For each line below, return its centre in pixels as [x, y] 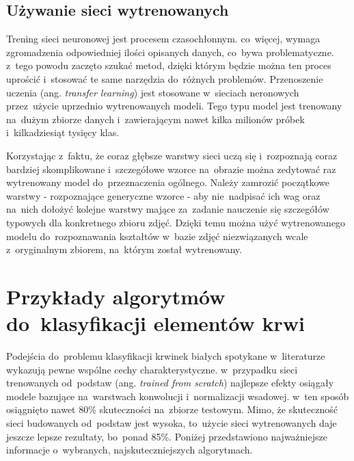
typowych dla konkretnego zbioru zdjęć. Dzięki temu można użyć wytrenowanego [176, 222]
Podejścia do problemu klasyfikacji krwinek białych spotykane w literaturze [166, 356]
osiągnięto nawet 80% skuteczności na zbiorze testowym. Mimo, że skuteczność [172, 409]
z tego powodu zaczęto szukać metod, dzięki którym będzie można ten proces [169, 65]
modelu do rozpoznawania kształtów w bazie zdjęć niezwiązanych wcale [157, 236]
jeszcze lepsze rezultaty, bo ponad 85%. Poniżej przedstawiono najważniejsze [167, 436]
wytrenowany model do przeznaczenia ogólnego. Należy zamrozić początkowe [168, 182]
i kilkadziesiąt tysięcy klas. [63, 132]
